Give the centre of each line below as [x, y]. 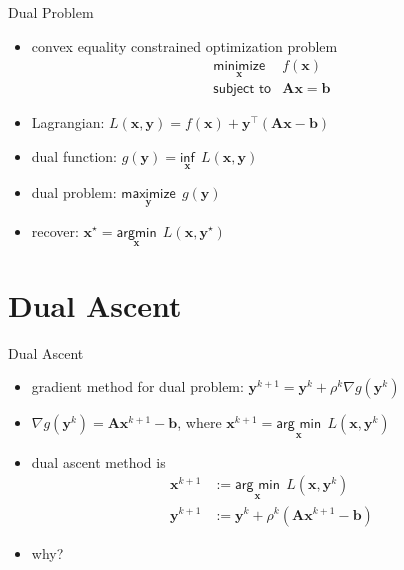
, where [199, 422]
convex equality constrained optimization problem [184, 45]
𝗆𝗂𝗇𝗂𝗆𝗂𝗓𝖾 [239, 66]
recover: [55, 230]
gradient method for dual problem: [137, 386]
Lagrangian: [68, 122]
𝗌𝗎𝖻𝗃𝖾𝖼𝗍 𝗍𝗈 [242, 89]
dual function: [74, 156]
